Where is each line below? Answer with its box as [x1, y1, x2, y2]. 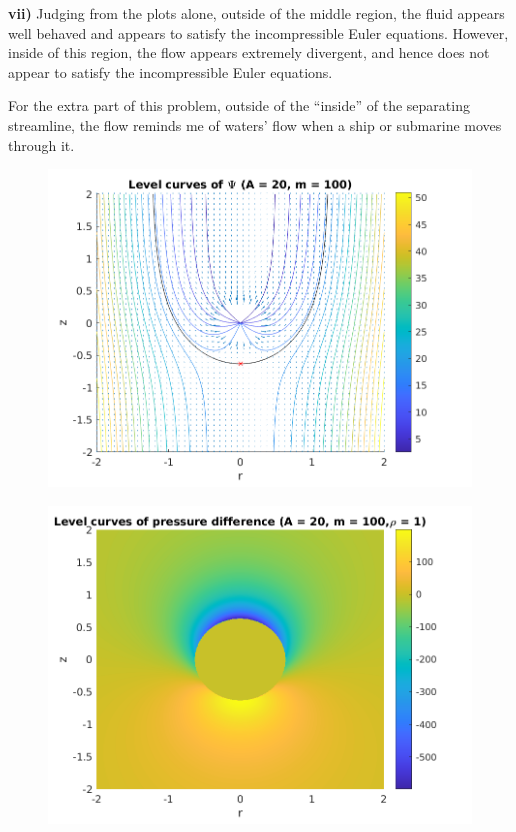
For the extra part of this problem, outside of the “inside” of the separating [8, 95, 470, 116]
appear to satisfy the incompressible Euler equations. [8, 61, 333, 82]
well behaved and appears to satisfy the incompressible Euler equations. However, [8, 22, 509, 43]
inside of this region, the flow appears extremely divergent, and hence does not [8, 42, 490, 63]
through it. [8, 134, 75, 155]
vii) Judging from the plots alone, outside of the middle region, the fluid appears [8, 3, 505, 23]
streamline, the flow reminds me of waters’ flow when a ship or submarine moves [8, 114, 502, 135]
